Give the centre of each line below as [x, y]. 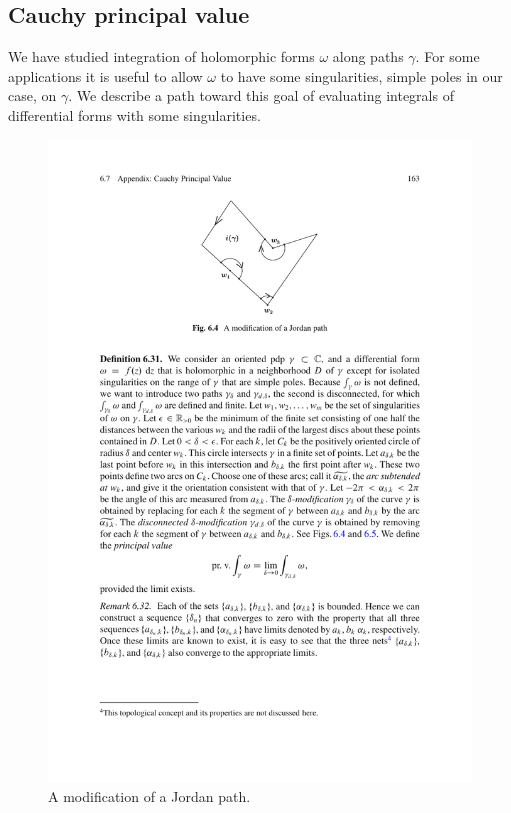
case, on [32, 95]
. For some [447, 56]
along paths [368, 56]
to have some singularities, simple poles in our [361, 75]
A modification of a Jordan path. [149, 795]
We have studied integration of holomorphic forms [161, 56]
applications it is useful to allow [105, 75]
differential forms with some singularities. [134, 114]
